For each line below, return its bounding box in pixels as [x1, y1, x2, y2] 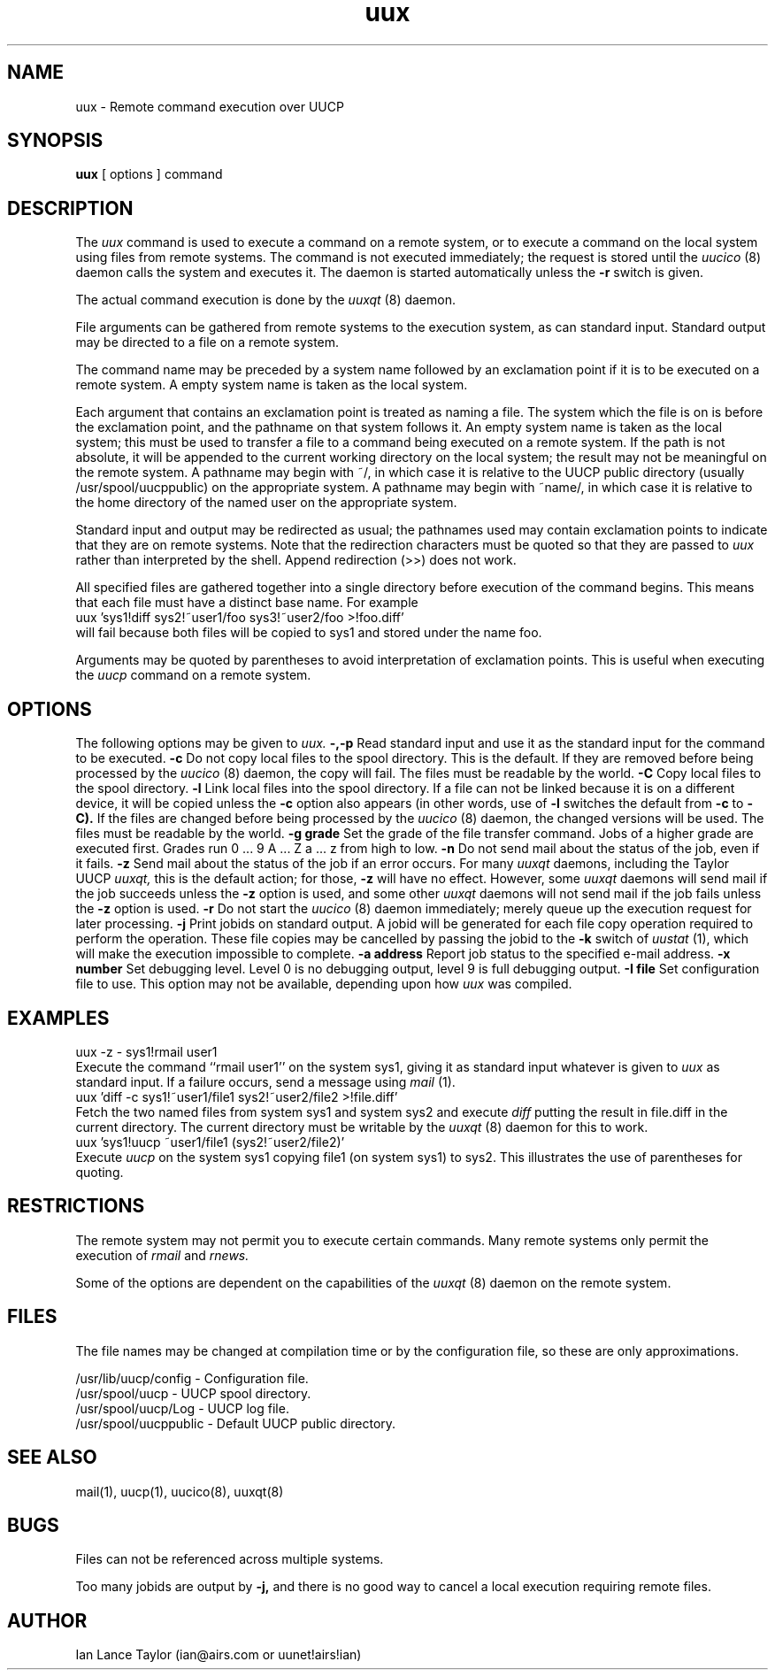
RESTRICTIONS [7, 1195, 145, 1218]
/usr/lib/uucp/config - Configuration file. [75, 1370, 309, 1386]
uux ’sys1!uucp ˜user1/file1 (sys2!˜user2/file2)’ [75, 1134, 345, 1150]
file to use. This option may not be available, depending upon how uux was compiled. [75, 976, 572, 992]
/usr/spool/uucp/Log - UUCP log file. [75, 1400, 289, 1416]
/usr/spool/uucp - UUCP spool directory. [75, 1385, 311, 1401]
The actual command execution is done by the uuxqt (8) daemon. [75, 292, 456, 308]
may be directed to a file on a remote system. [75, 335, 340, 350]
